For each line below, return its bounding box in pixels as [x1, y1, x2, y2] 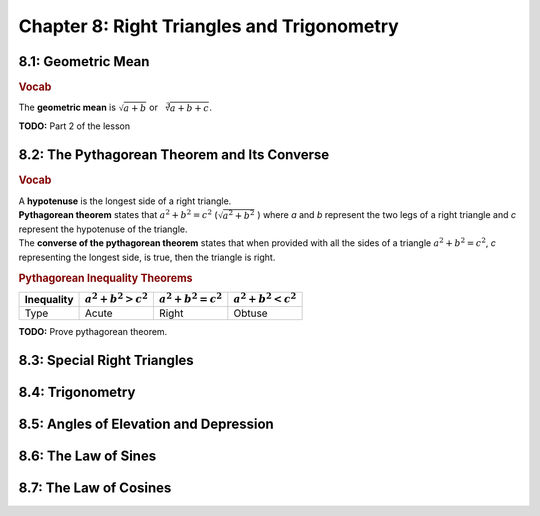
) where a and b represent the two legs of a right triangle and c [256, 208, 517, 220]
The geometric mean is [18, 101, 117, 114]
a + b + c [170, 103, 210, 114]
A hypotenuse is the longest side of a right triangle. [18, 195, 232, 207]
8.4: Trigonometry [18, 384, 136, 401]
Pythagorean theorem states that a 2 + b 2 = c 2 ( [18, 208, 219, 220]
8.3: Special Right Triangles [18, 352, 194, 369]
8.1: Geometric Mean [18, 53, 150, 70]
